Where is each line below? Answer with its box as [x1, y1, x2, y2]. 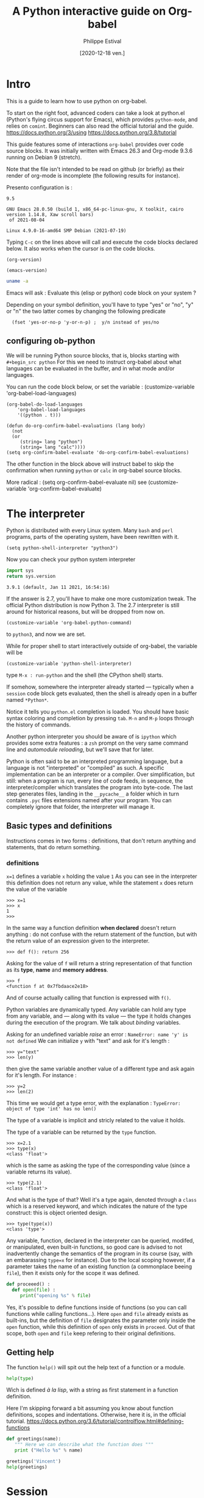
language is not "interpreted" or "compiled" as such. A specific [6, 764, 164, 772]
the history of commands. [6, 721, 71, 728]
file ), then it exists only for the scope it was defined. [6, 1270, 140, 1277]
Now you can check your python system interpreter [6, 556, 136, 563]
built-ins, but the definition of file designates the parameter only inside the [6, 1317, 196, 1324]
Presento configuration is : [6, 183, 73, 191]
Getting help [6, 1347, 54, 1357]
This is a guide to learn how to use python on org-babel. [6, 97, 147, 104]
